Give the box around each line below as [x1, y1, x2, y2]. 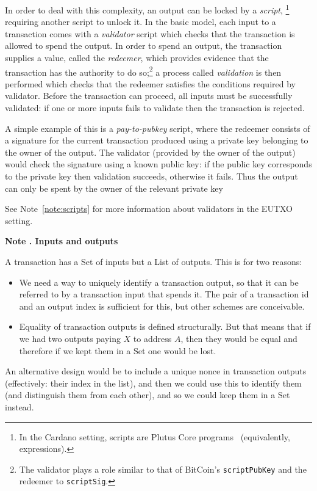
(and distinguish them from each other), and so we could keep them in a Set [5, 388, 290, 401]
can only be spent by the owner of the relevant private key [5, 181, 223, 194]
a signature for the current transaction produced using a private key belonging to [5, 134, 308, 147]
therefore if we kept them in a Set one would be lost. [19, 344, 216, 357]
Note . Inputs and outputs [5, 235, 118, 247]
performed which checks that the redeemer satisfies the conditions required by [5, 77, 296, 90]
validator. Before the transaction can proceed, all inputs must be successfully [5, 89, 293, 102]
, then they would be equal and [180, 332, 297, 344]
